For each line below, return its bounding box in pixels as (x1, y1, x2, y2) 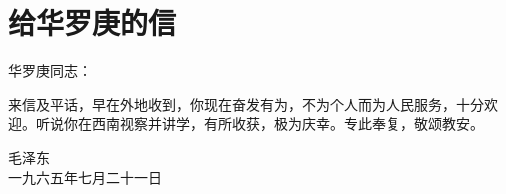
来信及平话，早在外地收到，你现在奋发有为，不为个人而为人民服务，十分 (8, 93, 484, 114)
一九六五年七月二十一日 (8, 166, 162, 187)
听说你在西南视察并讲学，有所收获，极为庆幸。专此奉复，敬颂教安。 (35, 113, 484, 134)
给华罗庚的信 (8, 2, 177, 43)
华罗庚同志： (8, 60, 92, 81)
